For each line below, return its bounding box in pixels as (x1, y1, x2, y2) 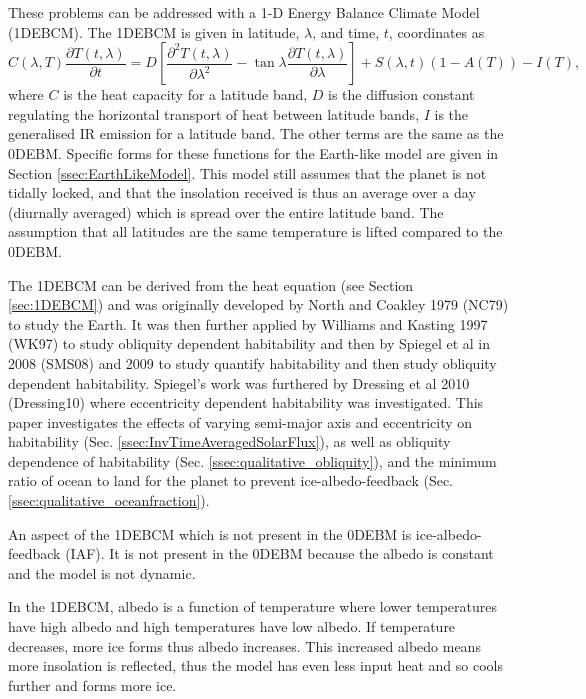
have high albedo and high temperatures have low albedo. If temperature (8, 616, 456, 637)
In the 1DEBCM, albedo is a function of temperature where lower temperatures (8, 596, 498, 617)
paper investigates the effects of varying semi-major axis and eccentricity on (8, 411, 473, 432)
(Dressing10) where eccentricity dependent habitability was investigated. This (8, 392, 484, 413)
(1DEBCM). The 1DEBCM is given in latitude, (8, 21, 300, 42)
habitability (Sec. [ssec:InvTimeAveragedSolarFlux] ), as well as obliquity (8, 431, 451, 452)
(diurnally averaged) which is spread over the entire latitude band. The (8, 201, 444, 222)
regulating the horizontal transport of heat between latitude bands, (8, 103, 420, 124)
